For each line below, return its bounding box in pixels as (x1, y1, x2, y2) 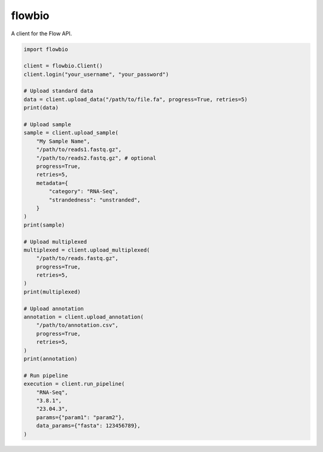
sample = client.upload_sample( (23, 129, 119, 136)
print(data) (23, 105, 59, 111)
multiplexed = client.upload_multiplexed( (23, 246, 150, 254)
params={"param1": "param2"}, (36, 414, 125, 421)
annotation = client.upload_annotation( (23, 314, 144, 320)
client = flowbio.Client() (23, 63, 103, 69)
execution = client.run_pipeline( (23, 380, 125, 387)
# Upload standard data (23, 87, 94, 94)
